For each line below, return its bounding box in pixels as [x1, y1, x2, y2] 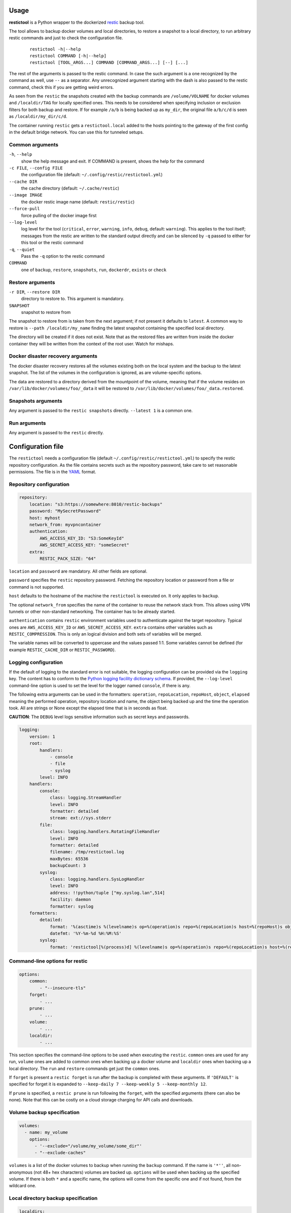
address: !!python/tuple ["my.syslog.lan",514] [49, 890, 165, 895]
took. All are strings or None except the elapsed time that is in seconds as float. [9, 705, 168, 711]
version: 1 [29, 734, 55, 739]
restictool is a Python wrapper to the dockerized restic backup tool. [9, 19, 145, 25]
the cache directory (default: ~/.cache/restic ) [21, 185, 120, 191]
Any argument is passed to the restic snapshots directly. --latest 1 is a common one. [9, 408, 193, 413]
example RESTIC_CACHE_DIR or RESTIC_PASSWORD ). [9, 647, 116, 653]
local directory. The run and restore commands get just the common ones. [9, 1065, 160, 1071]
